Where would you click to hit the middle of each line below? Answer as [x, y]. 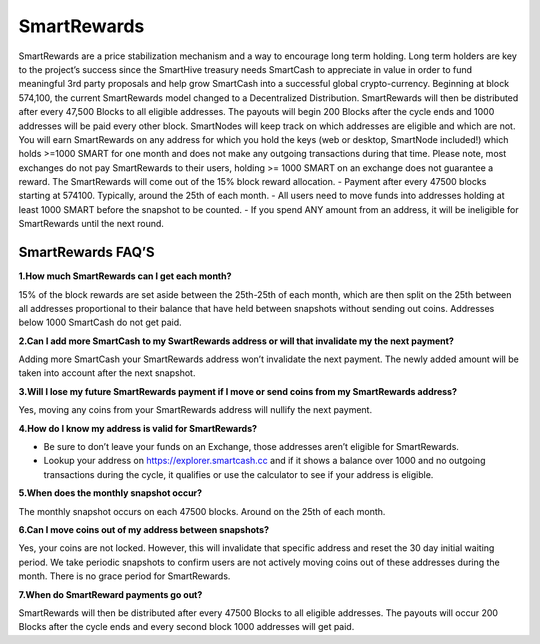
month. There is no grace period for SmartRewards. [124, 576]
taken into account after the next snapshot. [107, 373]
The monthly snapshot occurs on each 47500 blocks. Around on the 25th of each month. [202, 511]
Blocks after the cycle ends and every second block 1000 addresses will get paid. [186, 627]
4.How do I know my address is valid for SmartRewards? [138, 428]
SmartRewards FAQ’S [86, 252]
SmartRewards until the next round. [91, 224]
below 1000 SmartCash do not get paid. [100, 322]
